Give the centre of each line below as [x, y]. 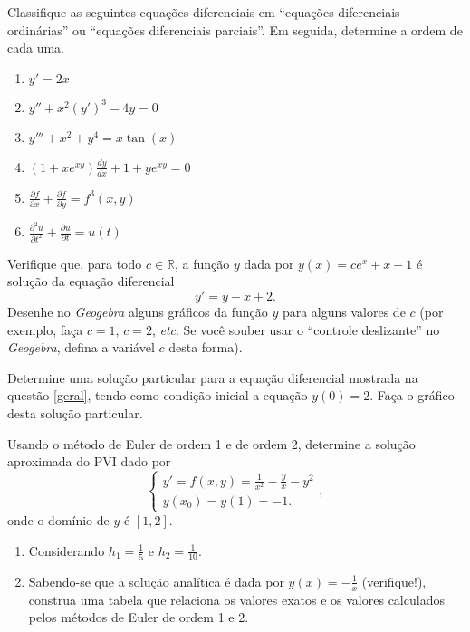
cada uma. [36, 48]
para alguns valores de [344, 312]
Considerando [67, 550]
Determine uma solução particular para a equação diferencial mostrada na [213, 377]
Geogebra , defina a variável [81, 347]
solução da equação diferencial [91, 281]
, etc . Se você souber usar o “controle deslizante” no [296, 329]
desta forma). [206, 347]
